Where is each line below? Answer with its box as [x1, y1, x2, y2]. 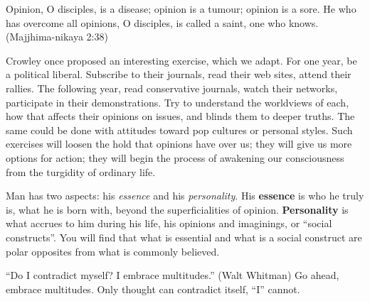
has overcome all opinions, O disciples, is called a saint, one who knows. [6, 15, 319, 30]
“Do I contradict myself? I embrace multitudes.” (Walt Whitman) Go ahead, [6, 268, 339, 283]
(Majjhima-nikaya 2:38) [6, 29, 108, 44]
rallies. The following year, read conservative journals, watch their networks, [6, 80, 338, 95]
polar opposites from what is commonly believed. [6, 243, 220, 258]
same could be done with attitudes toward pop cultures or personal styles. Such [6, 122, 353, 137]
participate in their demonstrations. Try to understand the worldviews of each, [6, 94, 349, 109]
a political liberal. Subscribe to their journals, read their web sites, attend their [6, 67, 351, 82]
